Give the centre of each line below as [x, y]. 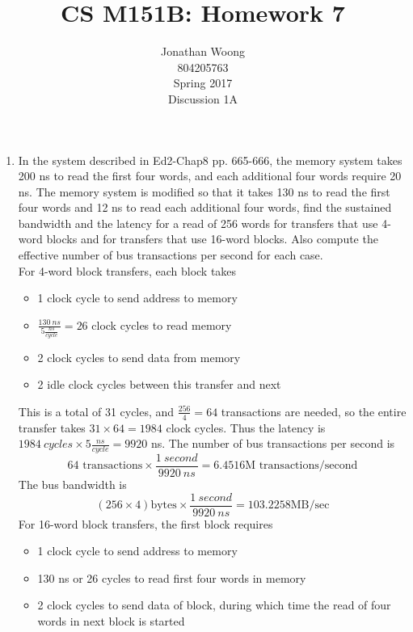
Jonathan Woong [203, 51]
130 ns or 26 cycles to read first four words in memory [172, 577]
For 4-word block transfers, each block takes [127, 270]
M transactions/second [301, 466]
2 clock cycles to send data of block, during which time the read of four [214, 605]
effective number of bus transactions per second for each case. [171, 255]
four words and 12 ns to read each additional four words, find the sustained [205, 207]
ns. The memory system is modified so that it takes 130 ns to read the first [204, 191]
